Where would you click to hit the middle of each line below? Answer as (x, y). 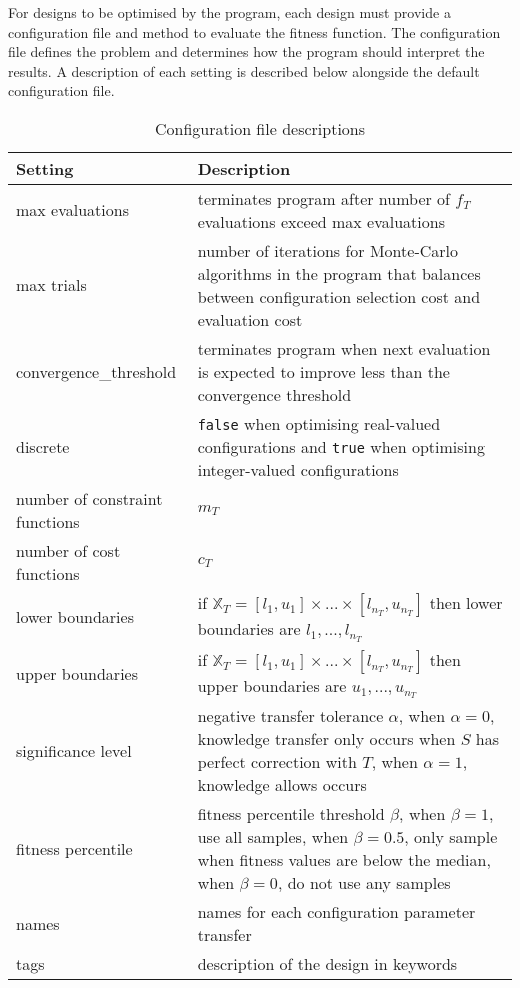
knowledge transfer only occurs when (326, 739)
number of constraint (89, 498)
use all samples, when (273, 837)
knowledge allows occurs (282, 785)
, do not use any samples (364, 883)
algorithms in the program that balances (339, 273)
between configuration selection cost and (339, 296)
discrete (43, 446)
